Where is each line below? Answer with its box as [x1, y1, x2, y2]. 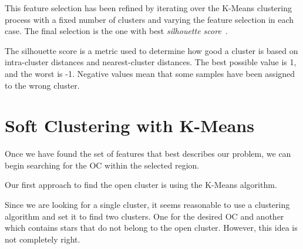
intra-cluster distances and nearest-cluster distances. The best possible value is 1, [5, 56, 297, 68]
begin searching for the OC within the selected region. [5, 159, 200, 171]
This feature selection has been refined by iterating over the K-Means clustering [5, 2, 292, 14]
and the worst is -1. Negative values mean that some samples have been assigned [5, 67, 295, 79]
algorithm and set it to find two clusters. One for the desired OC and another [5, 210, 284, 222]
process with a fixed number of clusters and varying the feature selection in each [5, 13, 294, 25]
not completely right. [5, 233, 80, 245]
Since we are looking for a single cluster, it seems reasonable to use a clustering [5, 198, 290, 211]
